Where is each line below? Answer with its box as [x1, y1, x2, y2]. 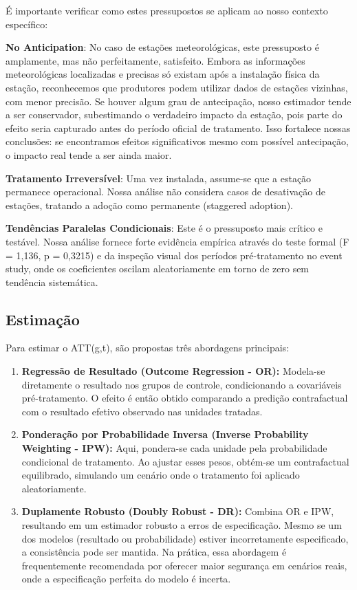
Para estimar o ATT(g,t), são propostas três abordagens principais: [6, 340, 290, 355]
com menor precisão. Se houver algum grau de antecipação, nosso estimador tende [6, 94, 351, 108]
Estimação [6, 308, 80, 329]
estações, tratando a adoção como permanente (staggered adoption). [6, 197, 293, 212]
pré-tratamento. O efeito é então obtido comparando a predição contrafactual [21, 391, 348, 405]
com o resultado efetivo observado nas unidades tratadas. [21, 404, 263, 418]
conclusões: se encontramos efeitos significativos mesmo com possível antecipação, [6, 134, 349, 149]
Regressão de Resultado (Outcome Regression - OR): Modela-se [21, 364, 325, 378]
